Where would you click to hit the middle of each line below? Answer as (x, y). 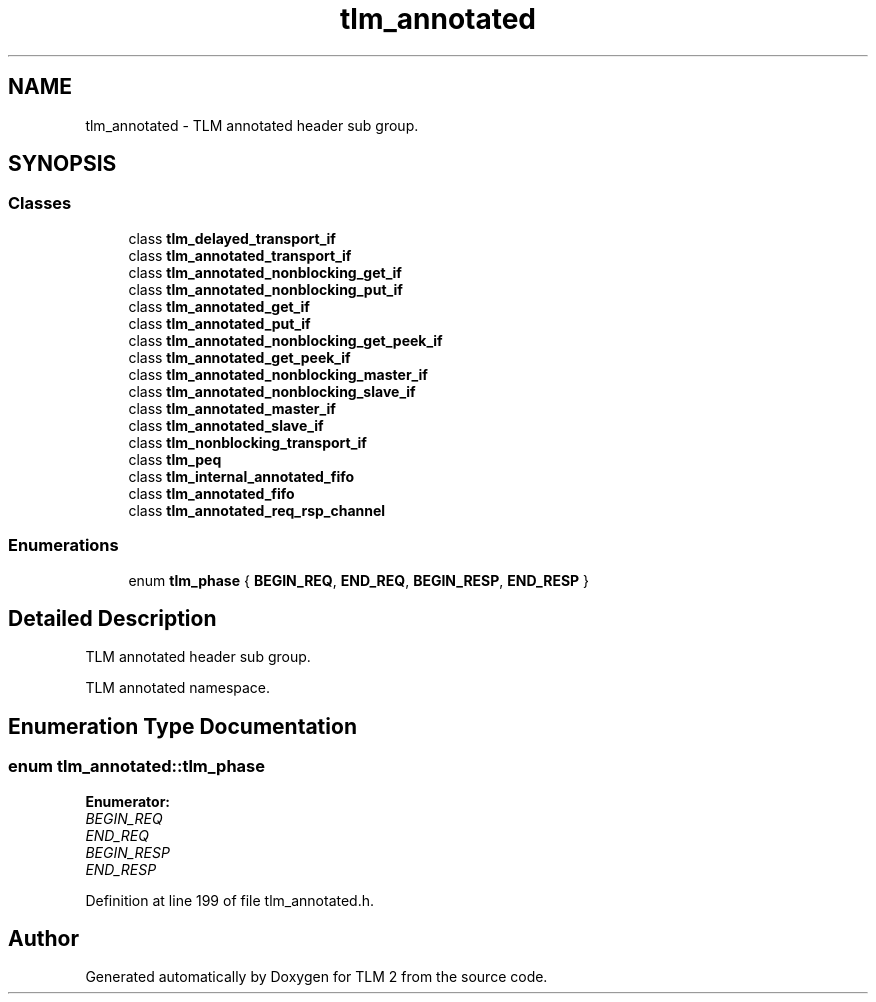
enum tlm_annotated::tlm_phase (137, 766)
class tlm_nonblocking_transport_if (247, 442)
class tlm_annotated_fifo (211, 493)
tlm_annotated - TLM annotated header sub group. (252, 125)
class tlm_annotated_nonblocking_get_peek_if (285, 340)
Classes (40, 203)
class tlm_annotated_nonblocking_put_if (265, 289)
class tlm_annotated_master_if (232, 408)
